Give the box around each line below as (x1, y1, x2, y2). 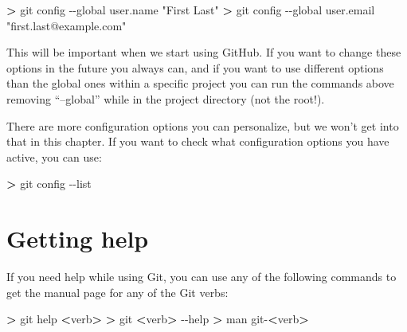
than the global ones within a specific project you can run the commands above (6, 75, 394, 92)
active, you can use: (6, 148, 102, 165)
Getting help (6, 222, 149, 255)
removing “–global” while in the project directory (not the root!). (6, 90, 325, 107)
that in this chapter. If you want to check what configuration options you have (6, 133, 389, 150)
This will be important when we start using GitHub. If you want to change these (6, 44, 401, 61)
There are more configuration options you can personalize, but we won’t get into (6, 117, 399, 134)
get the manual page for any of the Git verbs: (6, 283, 229, 300)
